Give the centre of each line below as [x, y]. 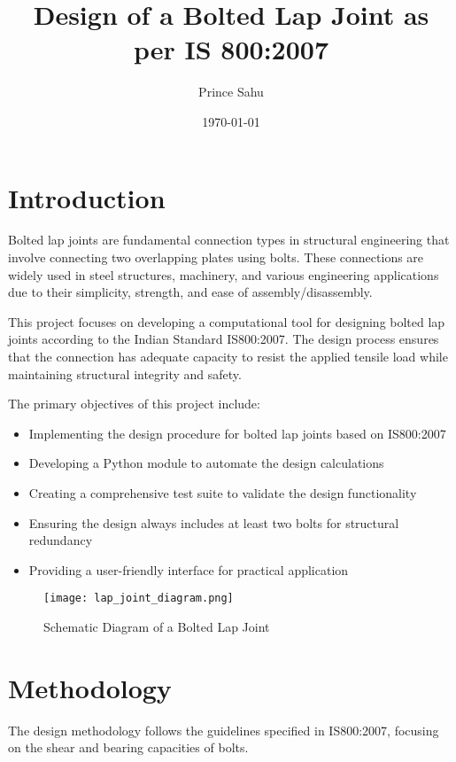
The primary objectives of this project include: [134, 404]
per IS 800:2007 [231, 49]
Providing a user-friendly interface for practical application [189, 569]
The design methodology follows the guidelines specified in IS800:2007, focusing [224, 730]
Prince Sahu [231, 92]
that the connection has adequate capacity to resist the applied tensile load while [228, 356]
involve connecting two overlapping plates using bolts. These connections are [216, 257]
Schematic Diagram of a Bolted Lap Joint [157, 626]
